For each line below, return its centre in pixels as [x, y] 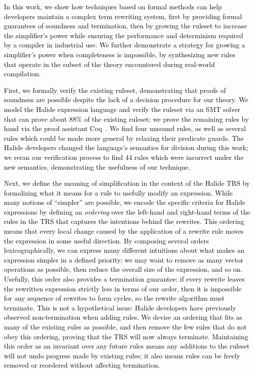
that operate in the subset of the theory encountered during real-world [109, 64]
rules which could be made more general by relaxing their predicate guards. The [124, 138]
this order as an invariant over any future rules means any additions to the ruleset [127, 346]
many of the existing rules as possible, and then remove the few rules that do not [126, 327]
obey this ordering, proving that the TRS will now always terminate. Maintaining [126, 336]
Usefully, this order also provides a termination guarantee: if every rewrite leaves [125, 279]
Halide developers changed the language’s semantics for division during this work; [126, 147]
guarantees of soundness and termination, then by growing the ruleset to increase [126, 26]
